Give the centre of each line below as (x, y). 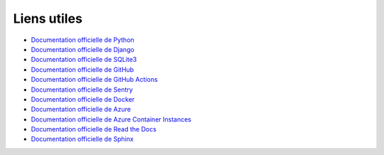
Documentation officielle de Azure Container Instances (111, 119)
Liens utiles (48, 18)
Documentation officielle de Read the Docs (94, 129)
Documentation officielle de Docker (83, 99)
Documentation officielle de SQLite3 (84, 60)
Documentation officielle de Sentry (82, 90)
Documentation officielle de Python (82, 40)
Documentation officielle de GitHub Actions (94, 80)
